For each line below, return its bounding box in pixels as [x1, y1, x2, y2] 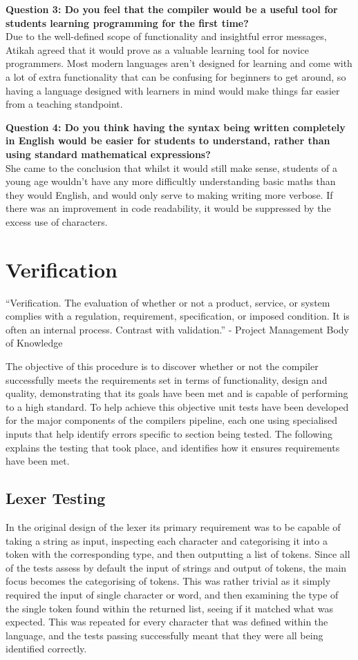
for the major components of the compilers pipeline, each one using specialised [6, 413, 337, 427]
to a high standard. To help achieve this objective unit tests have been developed [6, 399, 349, 414]
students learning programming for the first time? [6, 15, 249, 30]
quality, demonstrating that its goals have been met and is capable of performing [6, 386, 348, 400]
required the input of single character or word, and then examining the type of [6, 587, 339, 601]
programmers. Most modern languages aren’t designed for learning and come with [6, 56, 352, 70]
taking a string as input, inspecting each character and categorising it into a [6, 533, 328, 547]
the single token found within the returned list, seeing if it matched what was [6, 601, 334, 615]
